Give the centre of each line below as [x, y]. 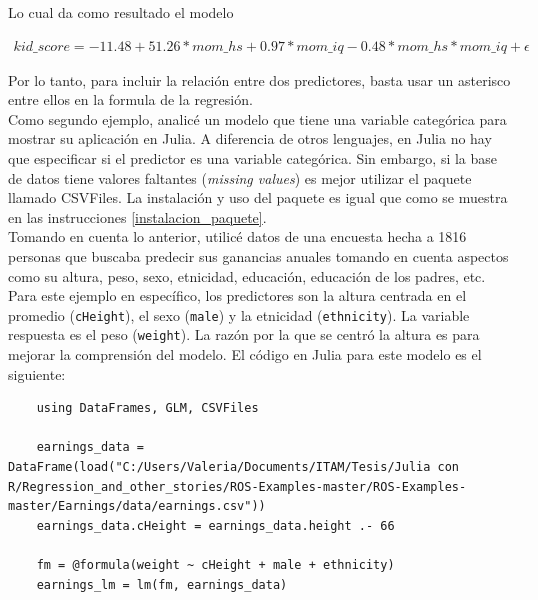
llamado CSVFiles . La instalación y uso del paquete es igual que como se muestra [258, 197]
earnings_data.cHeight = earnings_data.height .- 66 [215, 525]
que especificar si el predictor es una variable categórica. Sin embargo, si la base [253, 158]
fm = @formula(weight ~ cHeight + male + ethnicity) [215, 565]
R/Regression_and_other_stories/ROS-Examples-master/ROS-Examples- [237, 486]
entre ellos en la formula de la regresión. [130, 99]
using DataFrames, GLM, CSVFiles [147, 408]
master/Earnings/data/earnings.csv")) [137, 506]
